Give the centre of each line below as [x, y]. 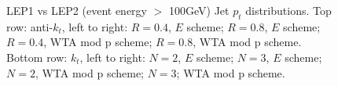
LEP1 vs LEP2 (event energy [77, 10]
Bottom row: [37, 57]
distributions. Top [288, 10]
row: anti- [30, 26]
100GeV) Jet [199, 10]
